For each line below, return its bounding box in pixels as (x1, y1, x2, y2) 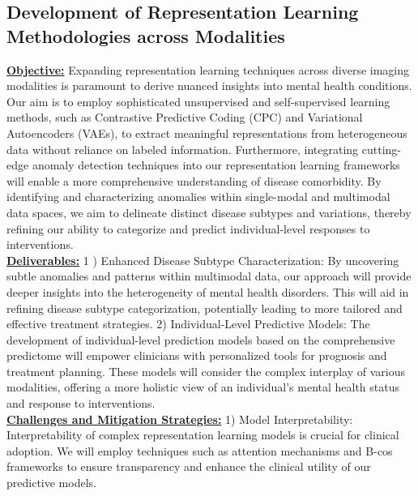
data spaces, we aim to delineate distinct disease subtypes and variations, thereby (6, 203, 412, 220)
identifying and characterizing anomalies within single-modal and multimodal (6, 188, 390, 205)
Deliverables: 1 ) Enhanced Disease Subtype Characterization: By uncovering (6, 251, 399, 268)
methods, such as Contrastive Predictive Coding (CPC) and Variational (6, 109, 363, 126)
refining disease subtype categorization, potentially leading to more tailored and (6, 299, 403, 316)
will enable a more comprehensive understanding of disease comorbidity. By (6, 172, 382, 189)
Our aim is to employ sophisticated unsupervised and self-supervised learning (6, 92, 390, 109)
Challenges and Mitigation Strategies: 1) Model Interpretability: (6, 410, 353, 427)
